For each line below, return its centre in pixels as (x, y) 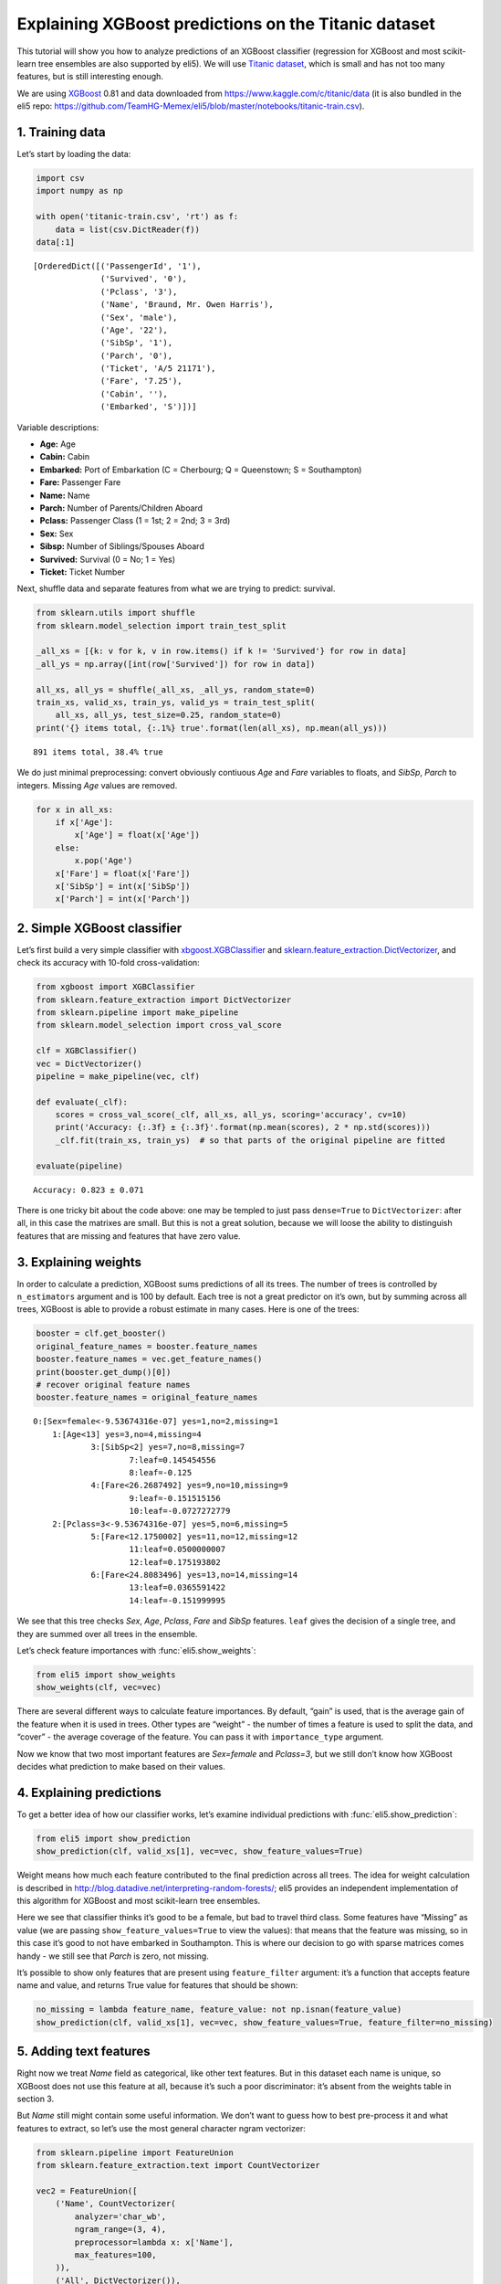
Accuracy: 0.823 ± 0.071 (89, 1190)
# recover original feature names (113, 1385)
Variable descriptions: (58, 427)
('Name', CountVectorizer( (116, 2204)
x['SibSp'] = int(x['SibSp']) (123, 886)
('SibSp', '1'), (137, 343)
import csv (60, 178)
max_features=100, (115, 2255)
